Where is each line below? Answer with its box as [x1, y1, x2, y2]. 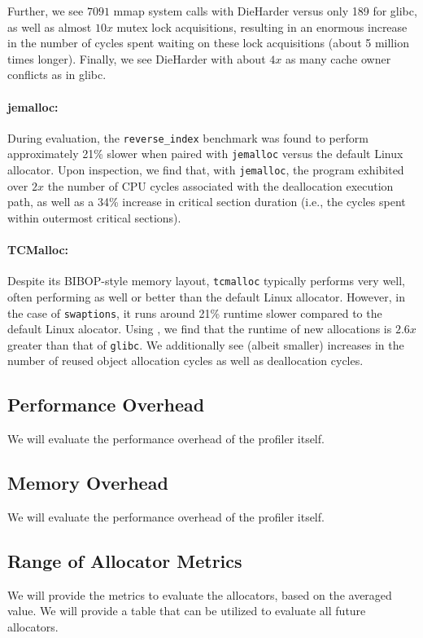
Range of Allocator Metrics [7, 548, 242, 574]
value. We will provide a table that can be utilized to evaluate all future [7, 602, 366, 619]
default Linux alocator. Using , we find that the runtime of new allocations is [7, 320, 392, 337]
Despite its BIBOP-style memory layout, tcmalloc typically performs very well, [7, 272, 405, 289]
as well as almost [7, 18, 92, 35]
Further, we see [7, 2, 84, 19]
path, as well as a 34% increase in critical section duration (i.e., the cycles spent [7, 193, 406, 210]
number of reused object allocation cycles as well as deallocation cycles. [7, 352, 364, 369]
